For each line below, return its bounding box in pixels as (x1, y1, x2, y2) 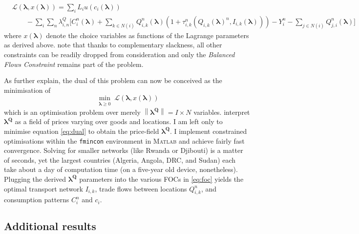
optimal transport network (4, 183, 83, 193)
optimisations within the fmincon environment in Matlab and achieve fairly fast (4, 135, 245, 146)
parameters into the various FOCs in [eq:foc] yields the (79, 173, 244, 184)
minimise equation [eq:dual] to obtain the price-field (4, 126, 159, 136)
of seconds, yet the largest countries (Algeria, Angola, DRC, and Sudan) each (4, 154, 236, 165)
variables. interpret (193, 106, 250, 117)
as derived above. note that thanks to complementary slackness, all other (4, 40, 222, 50)
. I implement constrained (170, 126, 247, 136)
